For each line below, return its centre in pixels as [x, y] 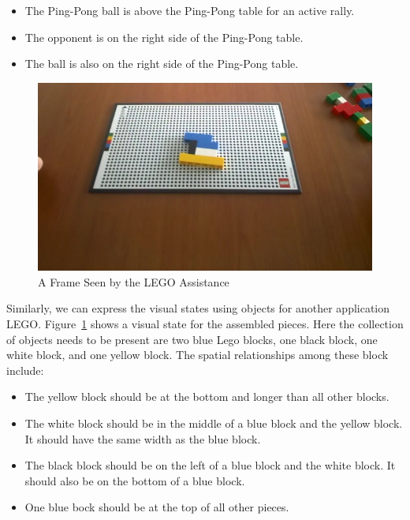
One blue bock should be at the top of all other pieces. [157, 507]
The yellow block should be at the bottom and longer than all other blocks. [207, 397]
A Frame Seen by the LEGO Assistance [134, 281]
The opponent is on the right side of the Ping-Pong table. [164, 37]
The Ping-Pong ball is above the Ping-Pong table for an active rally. [190, 10]
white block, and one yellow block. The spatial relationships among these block [198, 355]
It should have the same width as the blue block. [143, 438]
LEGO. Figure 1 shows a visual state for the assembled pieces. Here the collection [205, 324]
